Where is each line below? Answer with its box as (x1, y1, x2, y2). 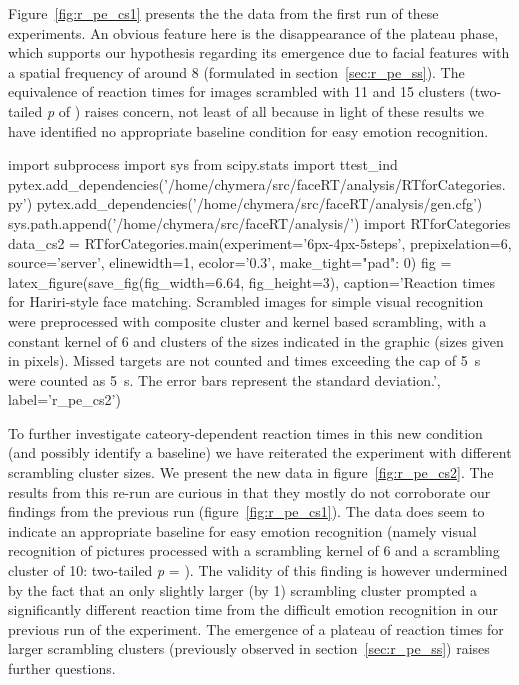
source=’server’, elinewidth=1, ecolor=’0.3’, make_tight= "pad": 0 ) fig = (8, 252, 452, 273)
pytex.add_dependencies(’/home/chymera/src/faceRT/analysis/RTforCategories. (8, 173, 506, 194)
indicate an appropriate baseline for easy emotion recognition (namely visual (8, 520, 477, 541)
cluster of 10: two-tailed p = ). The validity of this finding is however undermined (8, 560, 508, 581)
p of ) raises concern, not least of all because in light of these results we (46, 100, 484, 121)
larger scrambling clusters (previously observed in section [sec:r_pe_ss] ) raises (8, 638, 490, 659)
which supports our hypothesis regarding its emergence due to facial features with (8, 42, 510, 63)
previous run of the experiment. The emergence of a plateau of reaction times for (8, 618, 504, 639)
